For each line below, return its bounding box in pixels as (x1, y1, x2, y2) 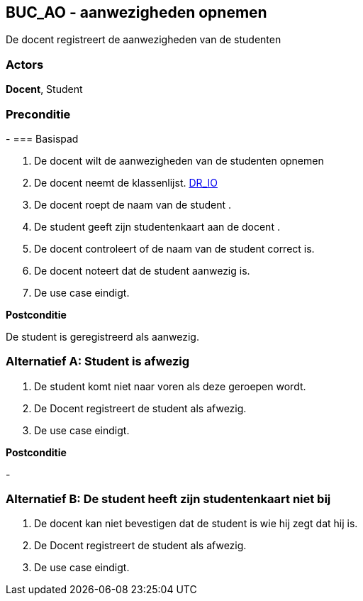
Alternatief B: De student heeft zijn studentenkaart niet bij (6, 492, 331, 507)
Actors (6, 57, 44, 72)
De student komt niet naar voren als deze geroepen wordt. (34, 380, 306, 392)
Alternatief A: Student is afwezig (6, 354, 190, 369)
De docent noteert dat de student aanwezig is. (34, 264, 250, 277)
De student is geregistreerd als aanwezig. (6, 330, 199, 343)
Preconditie (6, 106, 71, 121)
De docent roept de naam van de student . (34, 198, 232, 211)
